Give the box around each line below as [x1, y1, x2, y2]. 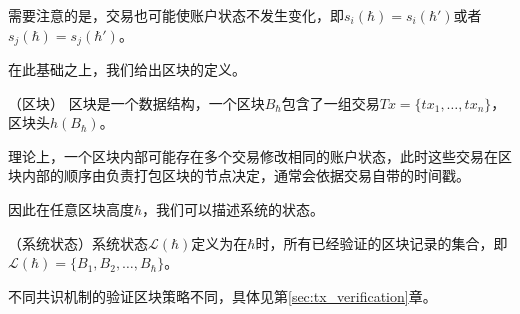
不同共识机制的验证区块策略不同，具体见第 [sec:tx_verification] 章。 [8, 285, 437, 306]
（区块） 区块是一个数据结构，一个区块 [8, 92, 265, 113]
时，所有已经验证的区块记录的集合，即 [255, 232, 508, 253]
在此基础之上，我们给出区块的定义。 [8, 59, 246, 80]
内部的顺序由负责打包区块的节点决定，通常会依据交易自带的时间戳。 [21, 165, 470, 186]
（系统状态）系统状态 [8, 232, 148, 253]
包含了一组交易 [281, 92, 380, 113]
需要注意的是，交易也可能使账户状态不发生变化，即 [8, 5, 344, 25]
